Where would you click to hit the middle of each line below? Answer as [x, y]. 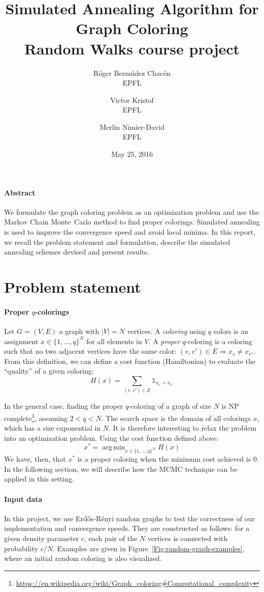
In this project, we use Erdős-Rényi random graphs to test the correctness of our [129, 518]
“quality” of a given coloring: [49, 371]
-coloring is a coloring [219, 341]
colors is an [231, 331]
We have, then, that [35, 459]
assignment [21, 341]
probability [21, 548]
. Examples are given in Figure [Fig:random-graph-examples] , [148, 548]
